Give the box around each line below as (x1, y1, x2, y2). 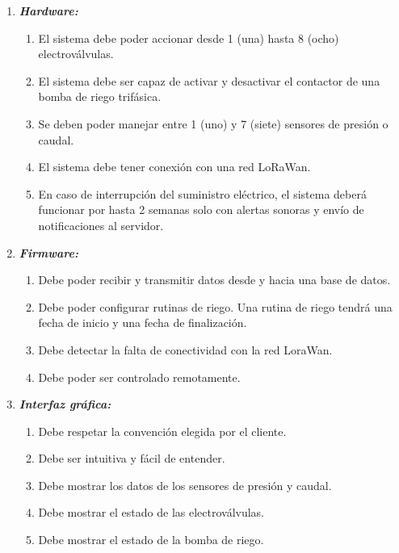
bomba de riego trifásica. (38, 88, 162, 105)
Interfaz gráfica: (19, 396, 111, 413)
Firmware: (19, 244, 78, 261)
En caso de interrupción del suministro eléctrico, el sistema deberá (38, 185, 367, 202)
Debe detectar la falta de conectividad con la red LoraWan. (38, 341, 333, 358)
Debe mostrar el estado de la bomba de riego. (38, 531, 264, 548)
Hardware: (19, 2, 78, 19)
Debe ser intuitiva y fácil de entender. (38, 450, 225, 467)
